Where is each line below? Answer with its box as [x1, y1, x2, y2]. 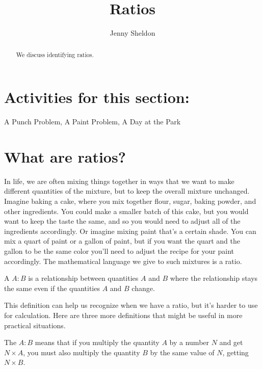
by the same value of [150, 347, 215, 357]
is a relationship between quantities [28, 273, 139, 283]
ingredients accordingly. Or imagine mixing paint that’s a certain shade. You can [4, 225, 256, 236]
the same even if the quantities [4, 282, 100, 293]
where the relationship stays [170, 273, 258, 283]
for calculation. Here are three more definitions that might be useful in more [4, 309, 243, 320]
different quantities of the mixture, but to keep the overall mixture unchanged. [4, 186, 250, 196]
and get [219, 337, 243, 348]
